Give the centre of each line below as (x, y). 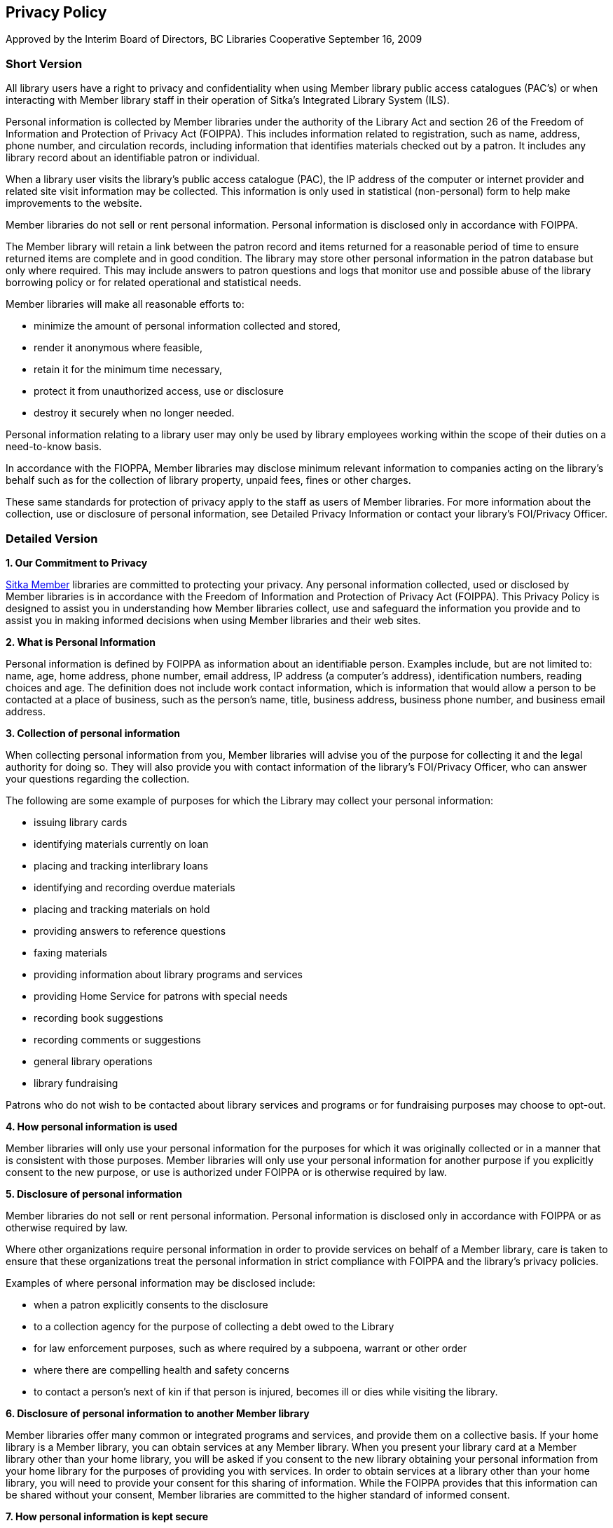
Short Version (44, 63)
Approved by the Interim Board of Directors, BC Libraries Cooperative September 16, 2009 (214, 39)
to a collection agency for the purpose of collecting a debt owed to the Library (214, 1326)
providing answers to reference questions (130, 931)
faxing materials (70, 952)
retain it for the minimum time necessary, (128, 370)
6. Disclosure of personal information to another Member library (158, 1413)
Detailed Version (52, 538)
